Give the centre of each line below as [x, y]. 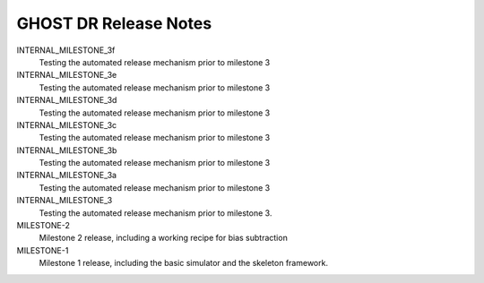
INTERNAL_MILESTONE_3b [67, 150]
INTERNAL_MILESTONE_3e [67, 75]
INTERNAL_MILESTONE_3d [67, 100]
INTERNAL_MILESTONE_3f [66, 50]
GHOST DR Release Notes [114, 23]
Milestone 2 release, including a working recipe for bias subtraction [164, 238]
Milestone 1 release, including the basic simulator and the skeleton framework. [184, 263]
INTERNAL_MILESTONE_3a [66, 176]
